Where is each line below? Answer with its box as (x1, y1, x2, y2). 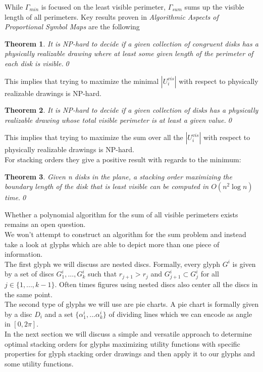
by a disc (5, 308, 32, 319)
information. (5, 249, 43, 259)
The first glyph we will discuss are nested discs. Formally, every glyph (5, 258, 221, 269)
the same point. (5, 289, 52, 299)
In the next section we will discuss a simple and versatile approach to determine (5, 328, 252, 339)
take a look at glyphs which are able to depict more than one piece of (5, 239, 220, 249)
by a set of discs (5, 268, 54, 279)
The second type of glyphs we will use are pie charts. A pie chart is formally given (5, 299, 259, 309)
